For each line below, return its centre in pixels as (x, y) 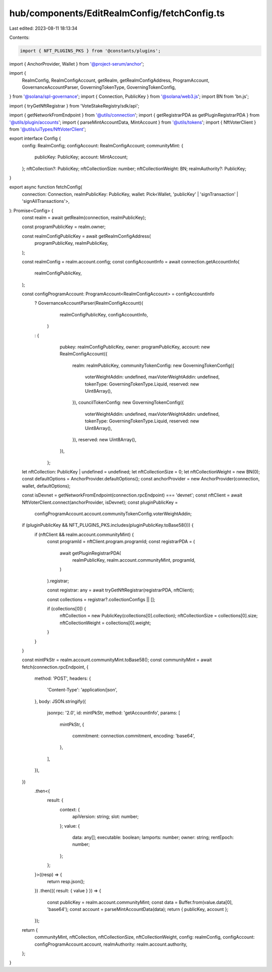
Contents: (19, 37)
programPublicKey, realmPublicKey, (71, 243)
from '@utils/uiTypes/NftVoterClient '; (48, 129)
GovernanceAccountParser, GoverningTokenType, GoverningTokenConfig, (99, 87)
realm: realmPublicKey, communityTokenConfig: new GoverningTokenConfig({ (153, 365)
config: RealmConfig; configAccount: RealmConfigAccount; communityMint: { (103, 145)
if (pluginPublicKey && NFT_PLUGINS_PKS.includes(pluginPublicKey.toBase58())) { (108, 525)
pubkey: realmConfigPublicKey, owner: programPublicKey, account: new (135, 347)
